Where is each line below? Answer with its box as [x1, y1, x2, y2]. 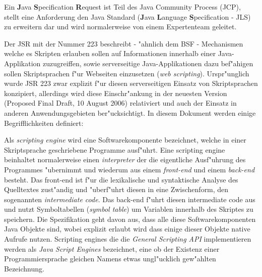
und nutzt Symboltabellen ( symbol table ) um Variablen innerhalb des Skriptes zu [4, 204, 253, 214]
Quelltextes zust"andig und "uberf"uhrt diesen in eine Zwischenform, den [4, 184, 229, 195]
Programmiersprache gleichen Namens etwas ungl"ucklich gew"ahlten [4, 253, 216, 264]
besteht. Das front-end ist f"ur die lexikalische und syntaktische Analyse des [4, 174, 238, 184]
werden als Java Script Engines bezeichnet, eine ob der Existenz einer [4, 243, 220, 254]
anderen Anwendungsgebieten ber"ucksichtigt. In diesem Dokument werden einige [4, 107, 256, 118]
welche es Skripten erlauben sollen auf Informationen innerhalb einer [4, 48, 216, 59]
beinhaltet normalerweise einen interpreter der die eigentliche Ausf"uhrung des [4, 154, 246, 165]
